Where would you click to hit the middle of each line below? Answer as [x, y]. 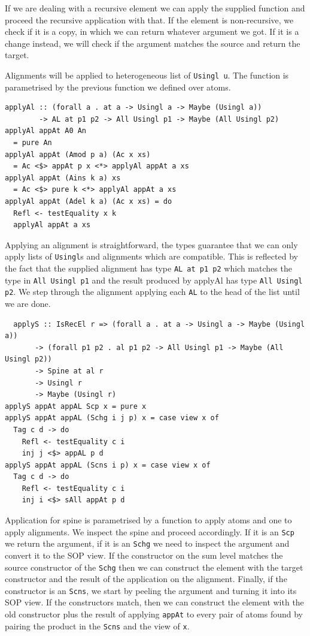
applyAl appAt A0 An [46, 131]
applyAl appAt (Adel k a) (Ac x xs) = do [89, 201]
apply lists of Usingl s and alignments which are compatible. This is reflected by [151, 256]
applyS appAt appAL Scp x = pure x [76, 406]
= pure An [33, 143]
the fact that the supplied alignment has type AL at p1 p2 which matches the [148, 268]
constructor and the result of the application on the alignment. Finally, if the [146, 579]
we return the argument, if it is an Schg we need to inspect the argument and [147, 543]
